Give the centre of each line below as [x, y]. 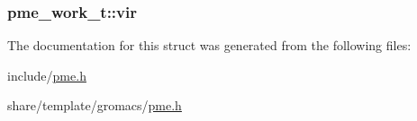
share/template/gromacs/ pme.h [95, 105]
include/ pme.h [47, 75]
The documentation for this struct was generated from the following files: [209, 45]
